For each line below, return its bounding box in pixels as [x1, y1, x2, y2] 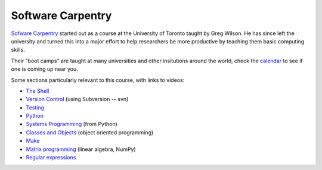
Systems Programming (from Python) [26, 121, 117, 128]
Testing [26, 104, 45, 111]
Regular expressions [26, 154, 76, 161]
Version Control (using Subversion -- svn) [26, 96, 129, 103]
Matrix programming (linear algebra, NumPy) [26, 146, 137, 153]
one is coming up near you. [11, 65, 79, 73]
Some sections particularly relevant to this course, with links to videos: [11, 76, 185, 83]
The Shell [26, 87, 49, 95]
